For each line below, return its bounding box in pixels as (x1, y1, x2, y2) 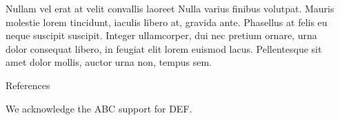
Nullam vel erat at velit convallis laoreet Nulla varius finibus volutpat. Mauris (6, 1, 334, 15)
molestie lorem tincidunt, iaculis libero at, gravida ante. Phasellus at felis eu (6, 14, 328, 29)
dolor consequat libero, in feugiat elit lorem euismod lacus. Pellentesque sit (6, 41, 322, 56)
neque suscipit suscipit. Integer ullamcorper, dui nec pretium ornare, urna (6, 28, 317, 43)
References (6, 77, 50, 92)
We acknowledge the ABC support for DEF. (6, 101, 192, 115)
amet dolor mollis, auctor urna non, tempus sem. (6, 55, 212, 69)
